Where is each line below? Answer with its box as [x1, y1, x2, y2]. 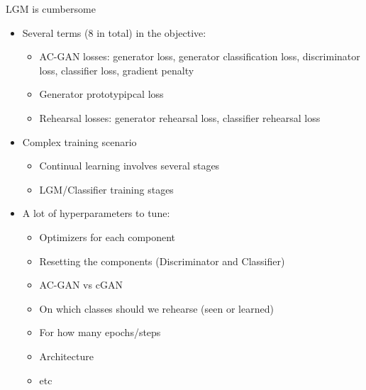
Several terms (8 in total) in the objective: [22, 25, 206, 40]
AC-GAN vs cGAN [39, 277, 123, 292]
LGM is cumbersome [6, 1, 96, 16]
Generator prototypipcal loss [39, 87, 164, 101]
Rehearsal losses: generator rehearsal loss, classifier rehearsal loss [39, 110, 321, 125]
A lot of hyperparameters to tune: [22, 206, 170, 221]
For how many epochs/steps [39, 325, 161, 340]
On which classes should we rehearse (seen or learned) [39, 301, 274, 316]
